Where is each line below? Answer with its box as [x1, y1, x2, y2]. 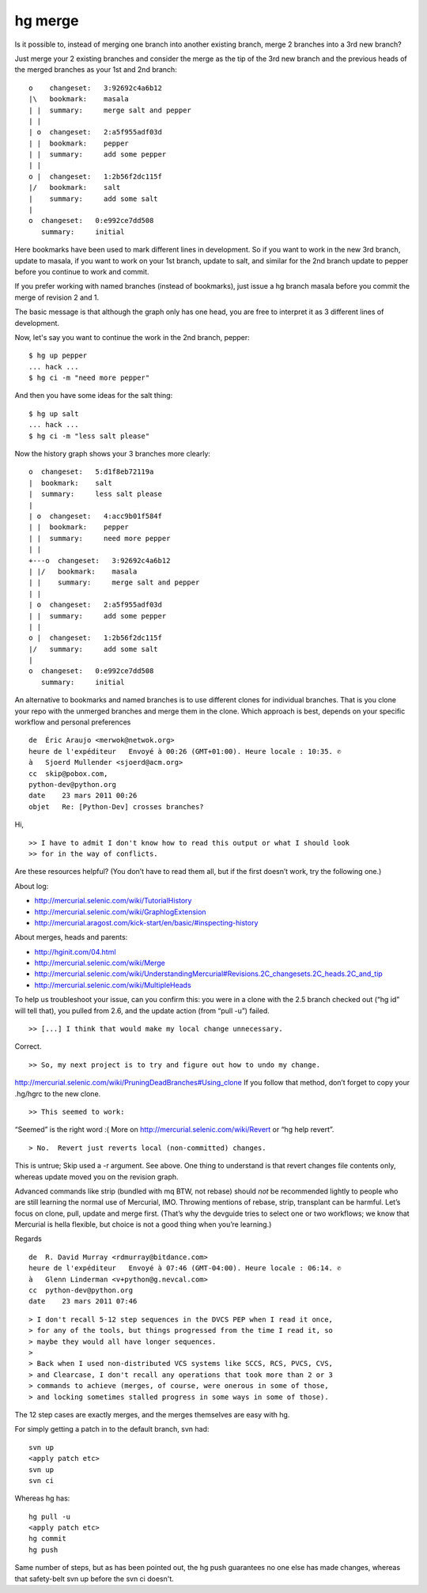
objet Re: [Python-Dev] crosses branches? [28, 802, 205, 811]
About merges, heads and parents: [14, 933, 128, 942]
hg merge [14, 12, 79, 29]
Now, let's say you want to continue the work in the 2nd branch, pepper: [14, 332, 251, 342]
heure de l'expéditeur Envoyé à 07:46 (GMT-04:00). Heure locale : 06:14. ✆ [28, 1264, 342, 1273]
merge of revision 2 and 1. [14, 293, 100, 302]
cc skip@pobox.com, [28, 769, 108, 778]
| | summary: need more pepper [28, 534, 171, 543]
